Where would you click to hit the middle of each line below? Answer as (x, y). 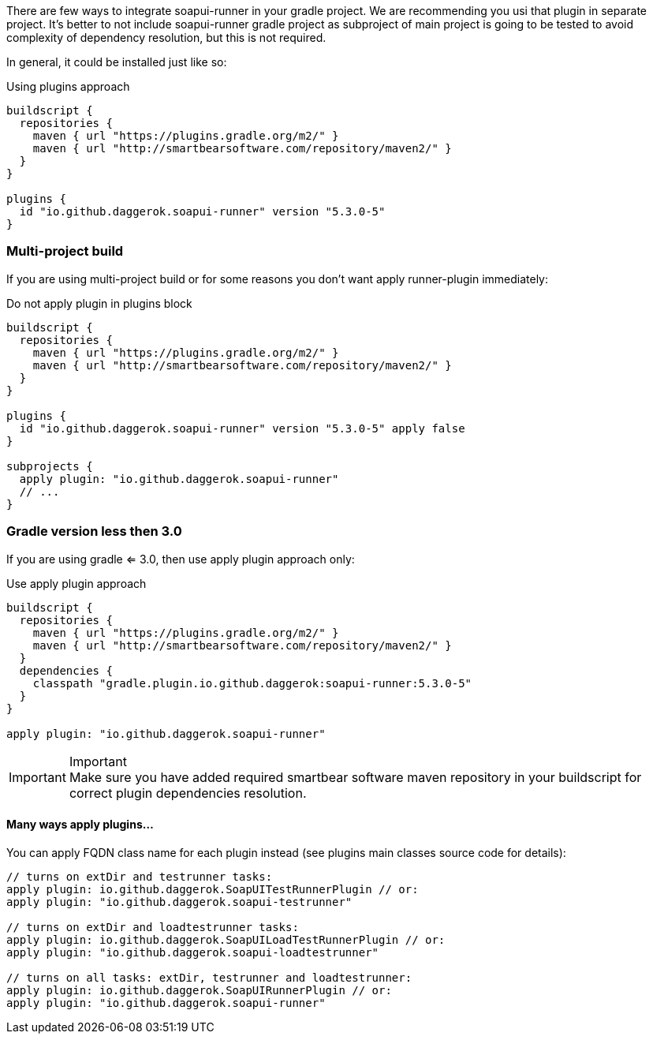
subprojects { (50, 466)
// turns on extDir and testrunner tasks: (140, 876)
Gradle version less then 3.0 (94, 531)
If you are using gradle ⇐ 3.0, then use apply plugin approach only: (181, 559)
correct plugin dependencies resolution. (188, 793)
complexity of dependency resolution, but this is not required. (166, 37)
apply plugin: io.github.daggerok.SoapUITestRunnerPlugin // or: (213, 889)
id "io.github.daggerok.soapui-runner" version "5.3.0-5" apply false (242, 428)
